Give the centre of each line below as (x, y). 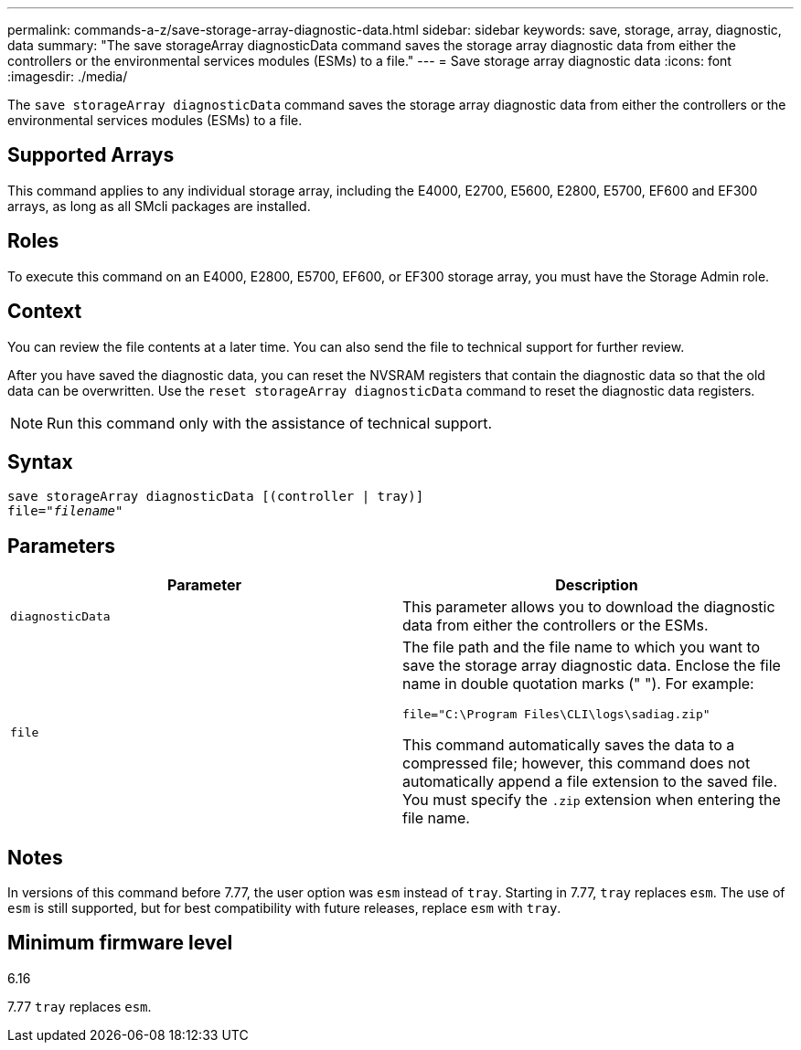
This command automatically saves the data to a (569, 745)
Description (597, 585)
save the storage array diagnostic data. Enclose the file (592, 666)
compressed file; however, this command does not (577, 764)
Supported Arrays (91, 155)
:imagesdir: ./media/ (68, 76)
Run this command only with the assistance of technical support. (270, 423)
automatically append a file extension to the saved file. (590, 782)
